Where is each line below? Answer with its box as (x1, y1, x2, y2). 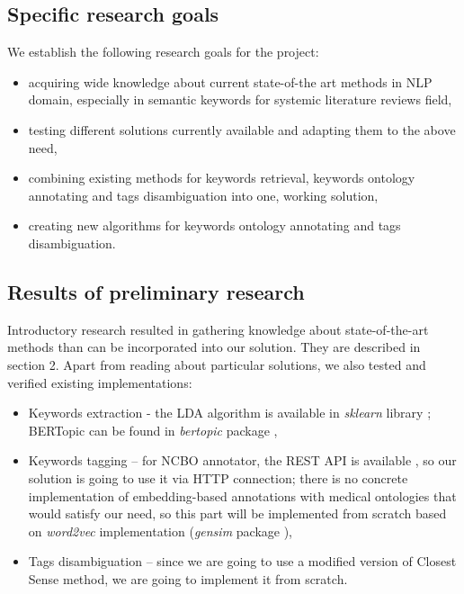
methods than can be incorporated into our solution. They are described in (7, 337, 421, 356)
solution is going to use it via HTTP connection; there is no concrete (28, 468, 408, 487)
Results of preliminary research (7, 277, 305, 305)
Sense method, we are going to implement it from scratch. (28, 569, 348, 588)
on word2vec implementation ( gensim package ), (28, 521, 292, 540)
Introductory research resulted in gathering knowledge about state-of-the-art (7, 319, 429, 338)
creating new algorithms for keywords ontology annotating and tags (28, 216, 401, 235)
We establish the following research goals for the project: (7, 42, 319, 61)
